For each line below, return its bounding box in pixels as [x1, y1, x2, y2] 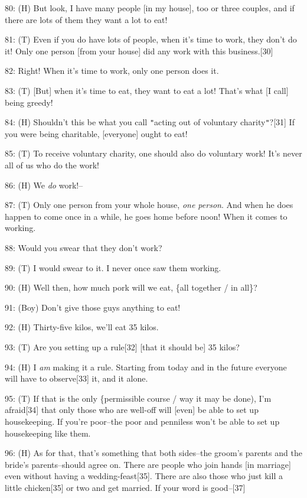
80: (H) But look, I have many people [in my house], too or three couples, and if [5, 2, 295, 14]
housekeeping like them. [5, 427, 91, 439]
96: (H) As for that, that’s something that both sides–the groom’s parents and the [5, 447, 302, 459]
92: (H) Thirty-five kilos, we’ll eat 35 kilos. [5, 321, 159, 333]
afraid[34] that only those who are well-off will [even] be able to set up [5, 403, 259, 416]
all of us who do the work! [5, 159, 99, 171]
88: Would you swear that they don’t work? [5, 241, 162, 253]
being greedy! [5, 96, 53, 108]
